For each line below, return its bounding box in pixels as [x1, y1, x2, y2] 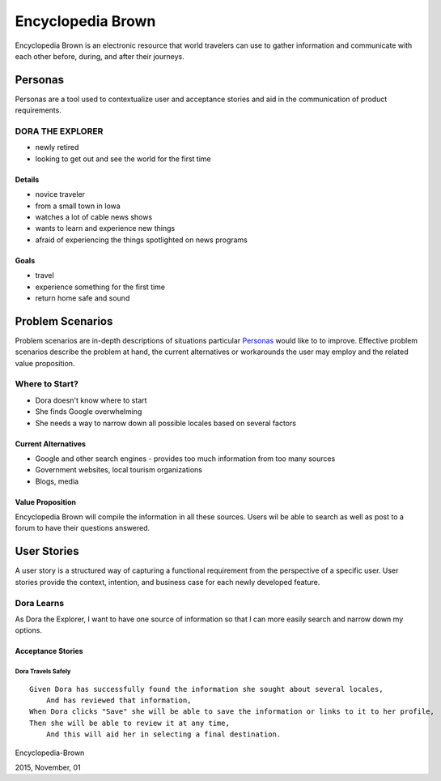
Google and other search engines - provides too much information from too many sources [35, 454, 336, 463]
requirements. [15, 105, 62, 115]
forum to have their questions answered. [15, 523, 150, 533]
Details [15, 174, 40, 184]
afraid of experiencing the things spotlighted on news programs [35, 235, 248, 245]
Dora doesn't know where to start [35, 395, 147, 405]
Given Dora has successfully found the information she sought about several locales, [29, 685, 384, 694]
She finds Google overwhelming [35, 407, 142, 416]
